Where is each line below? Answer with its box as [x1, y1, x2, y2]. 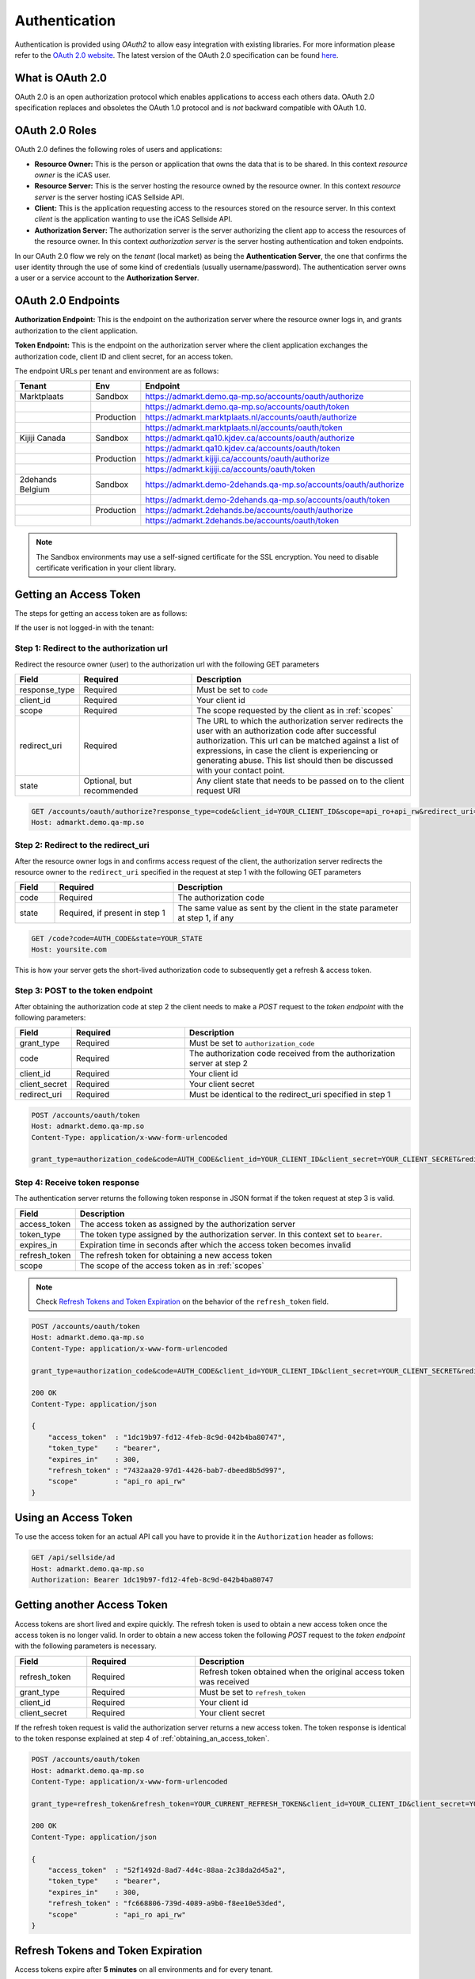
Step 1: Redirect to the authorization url [14, 643, 168, 654]
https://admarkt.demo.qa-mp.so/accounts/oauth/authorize [145, 391, 364, 402]
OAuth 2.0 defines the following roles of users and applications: [14, 145, 222, 154]
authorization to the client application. [14, 325, 139, 336]
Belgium [19, 484, 51, 495]
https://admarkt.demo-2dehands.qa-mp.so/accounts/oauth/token [145, 495, 390, 506]
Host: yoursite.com [31, 945, 107, 954]
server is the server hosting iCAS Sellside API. [34, 192, 185, 202]
